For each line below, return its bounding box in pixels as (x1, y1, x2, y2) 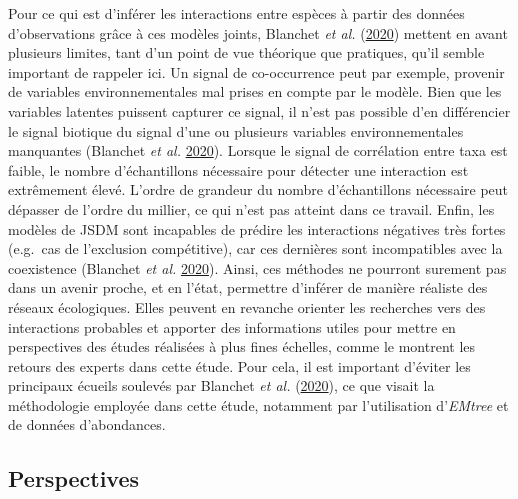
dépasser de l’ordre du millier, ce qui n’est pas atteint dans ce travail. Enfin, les (8, 198, 495, 219)
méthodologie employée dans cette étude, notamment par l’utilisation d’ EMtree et (8, 394, 509, 415)
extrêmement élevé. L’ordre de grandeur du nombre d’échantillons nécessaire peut (8, 179, 509, 200)
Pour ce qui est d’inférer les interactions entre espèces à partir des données (8, 3, 465, 23)
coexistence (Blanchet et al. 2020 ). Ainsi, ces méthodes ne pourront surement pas (8, 257, 507, 278)
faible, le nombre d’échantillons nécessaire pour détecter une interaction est (8, 159, 469, 180)
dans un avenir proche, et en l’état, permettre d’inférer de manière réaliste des (8, 277, 488, 298)
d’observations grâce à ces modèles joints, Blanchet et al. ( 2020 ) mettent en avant (8, 22, 508, 43)
